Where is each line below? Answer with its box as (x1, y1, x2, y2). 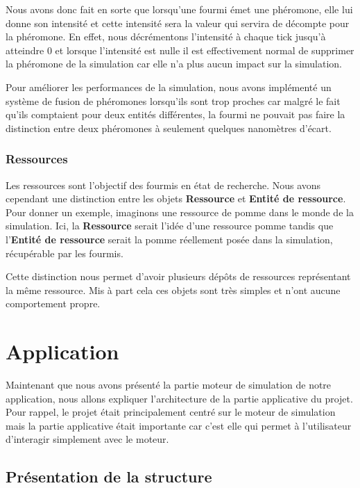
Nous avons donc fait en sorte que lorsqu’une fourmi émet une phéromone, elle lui (6, 2, 353, 16)
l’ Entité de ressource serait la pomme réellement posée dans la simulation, (6, 231, 333, 246)
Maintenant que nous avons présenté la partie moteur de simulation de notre (6, 377, 332, 392)
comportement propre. (6, 296, 101, 311)
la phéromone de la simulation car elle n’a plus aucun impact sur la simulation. (6, 56, 342, 71)
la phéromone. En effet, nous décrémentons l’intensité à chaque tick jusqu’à (6, 29, 326, 44)
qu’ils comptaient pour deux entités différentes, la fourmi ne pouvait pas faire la (6, 107, 345, 122)
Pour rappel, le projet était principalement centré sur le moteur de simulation (6, 405, 336, 419)
